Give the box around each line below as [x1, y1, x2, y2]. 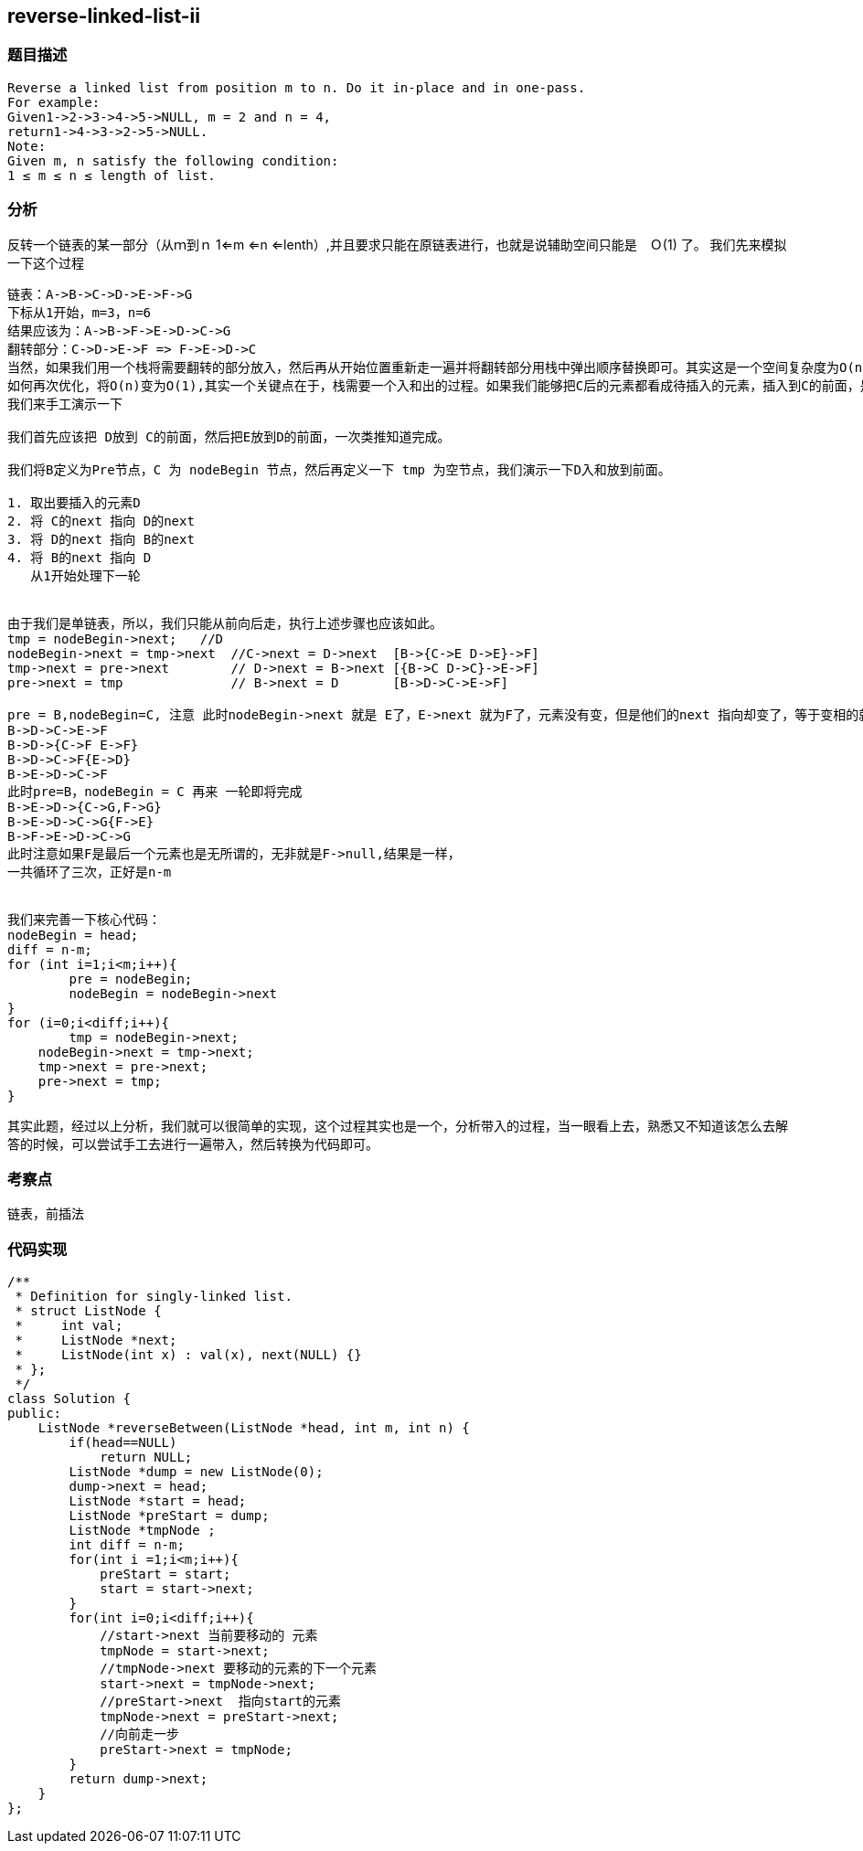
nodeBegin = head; [7, 927, 139, 942]
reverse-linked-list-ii [7, 5, 200, 27]
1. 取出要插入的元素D [7, 495, 141, 510]
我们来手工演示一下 [7, 396, 123, 411]
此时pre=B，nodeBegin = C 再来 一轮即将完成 [7, 783, 303, 799]
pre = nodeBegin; [69, 971, 193, 986]
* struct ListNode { [15, 1303, 162, 1319]
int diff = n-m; [69, 1537, 185, 1553]
